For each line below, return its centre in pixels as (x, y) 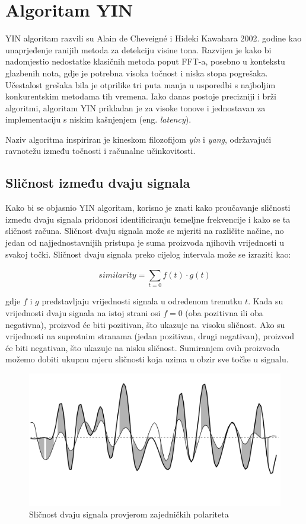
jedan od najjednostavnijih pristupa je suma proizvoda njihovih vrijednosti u (145, 242)
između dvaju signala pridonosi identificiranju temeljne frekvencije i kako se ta (148, 219)
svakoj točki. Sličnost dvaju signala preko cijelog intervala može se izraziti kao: (148, 254)
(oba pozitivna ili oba (224, 312)
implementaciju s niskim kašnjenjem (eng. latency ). (98, 119)
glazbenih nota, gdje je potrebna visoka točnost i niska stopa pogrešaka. (137, 73)
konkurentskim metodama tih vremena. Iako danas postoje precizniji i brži (141, 96)
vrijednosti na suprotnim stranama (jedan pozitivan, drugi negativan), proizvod (150, 336)
